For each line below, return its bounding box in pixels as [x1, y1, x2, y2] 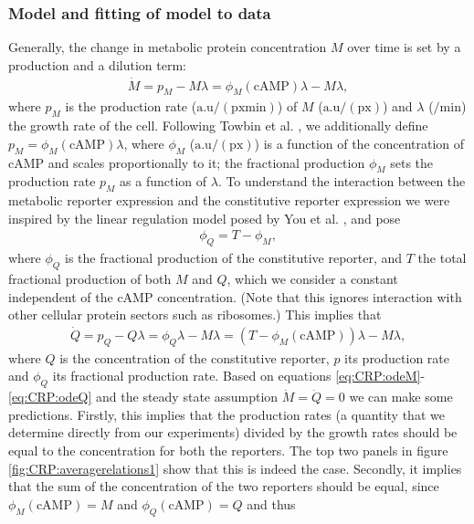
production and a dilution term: [8, 55, 186, 74]
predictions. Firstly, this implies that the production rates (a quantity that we [8, 404, 445, 424]
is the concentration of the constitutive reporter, [59, 348, 330, 367]
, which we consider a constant [226, 269, 398, 288]
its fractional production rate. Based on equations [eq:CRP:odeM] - [52, 366, 426, 385]
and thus [247, 494, 296, 513]
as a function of [120, 172, 207, 191]
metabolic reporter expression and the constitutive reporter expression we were [8, 191, 450, 210]
